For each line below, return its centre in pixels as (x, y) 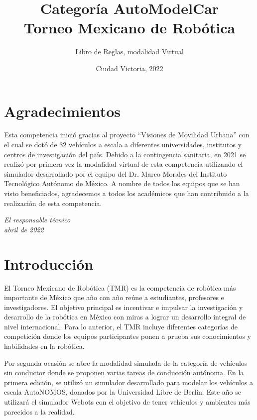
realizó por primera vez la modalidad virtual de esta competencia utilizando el (124, 164)
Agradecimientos (63, 111)
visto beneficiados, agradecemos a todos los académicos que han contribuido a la (127, 193)
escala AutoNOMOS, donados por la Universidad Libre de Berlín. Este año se (123, 392)
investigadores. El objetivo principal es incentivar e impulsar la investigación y (124, 307)
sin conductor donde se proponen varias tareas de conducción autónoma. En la (124, 372)
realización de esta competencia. (53, 203)
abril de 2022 (24, 229)
